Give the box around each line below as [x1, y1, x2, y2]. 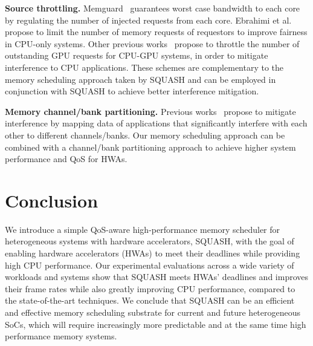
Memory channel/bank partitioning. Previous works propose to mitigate [5, 105, 296, 117]
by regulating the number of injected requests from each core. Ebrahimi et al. [5, 13, 292, 26]
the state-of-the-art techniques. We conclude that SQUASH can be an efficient [5, 294, 295, 307]
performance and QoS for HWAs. [5, 152, 127, 165]
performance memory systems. [5, 330, 117, 342]
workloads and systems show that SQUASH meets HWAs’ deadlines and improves [5, 270, 309, 283]
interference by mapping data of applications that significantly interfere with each [5, 117, 308, 129]
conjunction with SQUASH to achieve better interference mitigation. [5, 85, 259, 97]
